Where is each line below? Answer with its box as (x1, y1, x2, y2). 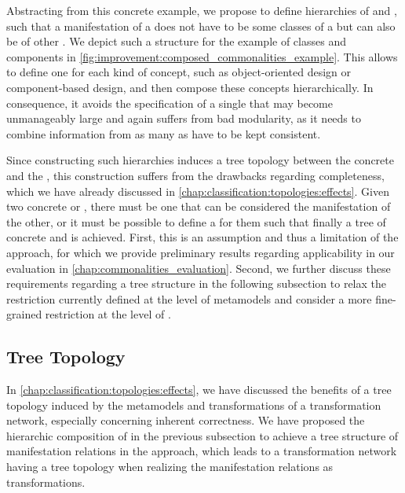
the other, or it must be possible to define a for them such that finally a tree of (6, 213, 386, 230)
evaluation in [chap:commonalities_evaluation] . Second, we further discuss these (6, 259, 391, 276)
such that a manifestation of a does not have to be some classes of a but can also (6, 17, 396, 34)
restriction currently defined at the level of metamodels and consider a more (6, 290, 372, 307)
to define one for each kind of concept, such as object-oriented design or (6, 64, 351, 80)
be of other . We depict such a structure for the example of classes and (6, 33, 346, 50)
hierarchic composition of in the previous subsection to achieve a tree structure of (6, 427, 399, 443)
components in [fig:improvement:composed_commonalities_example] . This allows (6, 48, 398, 64)
